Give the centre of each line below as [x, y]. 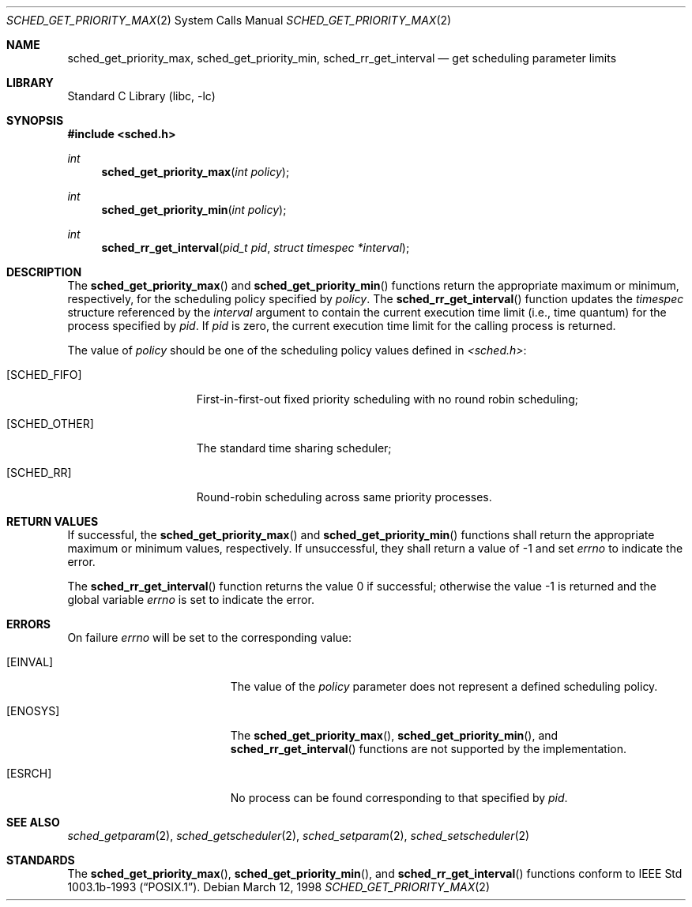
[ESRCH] [29, 773]
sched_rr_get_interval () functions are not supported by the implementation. [429, 749]
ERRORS [29, 624]
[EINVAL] [30, 662]
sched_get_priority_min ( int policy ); [194, 210]
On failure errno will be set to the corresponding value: [210, 637]
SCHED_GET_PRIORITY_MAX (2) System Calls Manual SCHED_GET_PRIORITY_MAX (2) [229, 20]
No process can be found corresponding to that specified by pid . [399, 798]
